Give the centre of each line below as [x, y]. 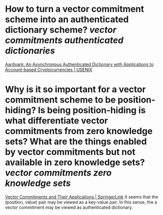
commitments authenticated [64, 40]
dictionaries [30, 51]
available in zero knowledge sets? [75, 162]
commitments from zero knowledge [79, 131]
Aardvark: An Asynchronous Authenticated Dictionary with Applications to [79, 64]
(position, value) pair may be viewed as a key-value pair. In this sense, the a [81, 202]
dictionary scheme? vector [61, 30]
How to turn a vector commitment [75, 9]
